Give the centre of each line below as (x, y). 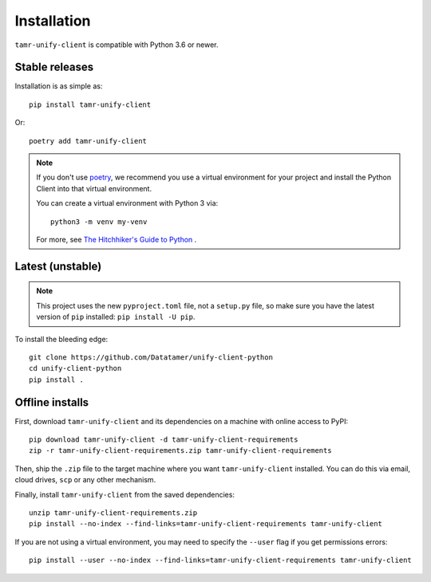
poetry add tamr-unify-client (88, 141)
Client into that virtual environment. (94, 188)
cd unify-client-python (75, 368)
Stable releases (54, 67)
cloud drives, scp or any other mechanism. (85, 480)
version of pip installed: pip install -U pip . (116, 317)
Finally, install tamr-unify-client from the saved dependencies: (125, 494)
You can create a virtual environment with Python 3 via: (127, 203)
